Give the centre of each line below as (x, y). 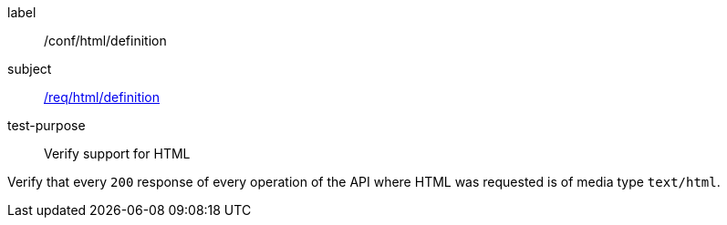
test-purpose (47, 125)
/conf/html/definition (105, 41)
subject (30, 69)
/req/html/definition (102, 97)
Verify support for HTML (117, 153)
